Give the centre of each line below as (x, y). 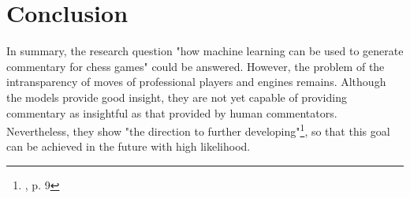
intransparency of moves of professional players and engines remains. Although (196, 82)
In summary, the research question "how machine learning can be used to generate (205, 51)
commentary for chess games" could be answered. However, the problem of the (196, 66)
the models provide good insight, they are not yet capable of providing (177, 97)
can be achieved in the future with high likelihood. (129, 146)
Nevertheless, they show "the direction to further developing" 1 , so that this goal (198, 130)
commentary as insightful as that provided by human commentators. (172, 112)
